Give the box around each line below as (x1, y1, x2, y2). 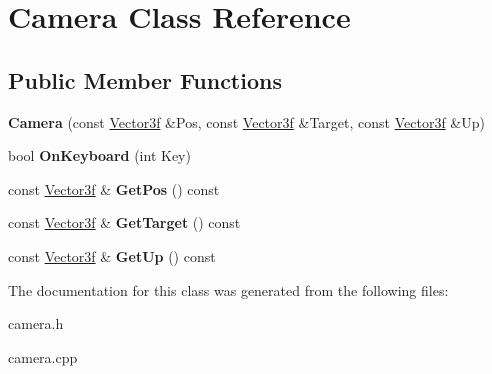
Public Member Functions (8, 64, 282, 95)
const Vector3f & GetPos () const (8, 178, 220, 199)
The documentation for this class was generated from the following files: (8, 279, 449, 300)
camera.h (8, 313, 64, 334)
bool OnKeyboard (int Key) (8, 145, 191, 166)
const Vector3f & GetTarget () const (8, 212, 241, 233)
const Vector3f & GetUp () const (8, 245, 216, 266)
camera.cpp (8, 346, 78, 367)
